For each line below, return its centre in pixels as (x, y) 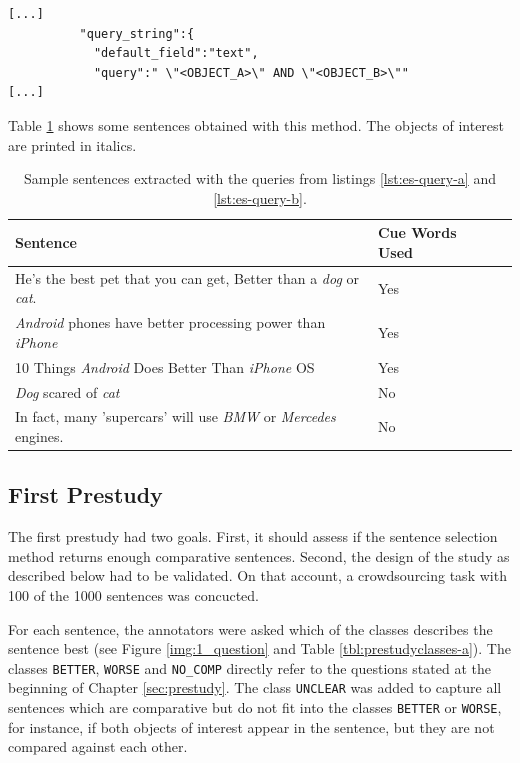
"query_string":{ (137, 33)
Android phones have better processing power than (170, 322)
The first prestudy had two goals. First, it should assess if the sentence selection (253, 536)
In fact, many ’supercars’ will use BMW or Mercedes (175, 416)
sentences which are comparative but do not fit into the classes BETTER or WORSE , (255, 707)
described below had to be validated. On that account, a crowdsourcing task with (257, 575)
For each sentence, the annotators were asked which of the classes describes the (250, 628)
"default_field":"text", (176, 53)
